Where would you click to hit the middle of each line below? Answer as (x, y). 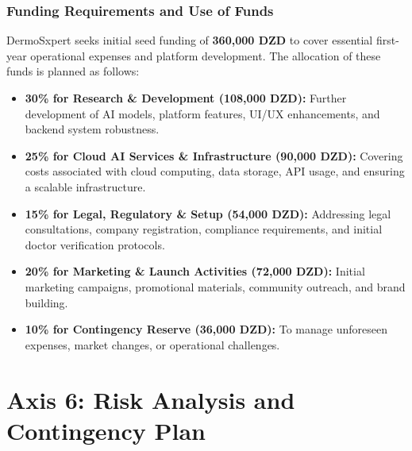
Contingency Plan (106, 430)
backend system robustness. (92, 129)
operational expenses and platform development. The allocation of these (206, 55)
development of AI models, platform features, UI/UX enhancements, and (202, 113)
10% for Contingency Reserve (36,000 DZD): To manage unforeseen (206, 329)
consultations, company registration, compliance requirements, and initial (204, 229)
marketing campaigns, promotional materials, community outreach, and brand (215, 286)
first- (387, 40)
